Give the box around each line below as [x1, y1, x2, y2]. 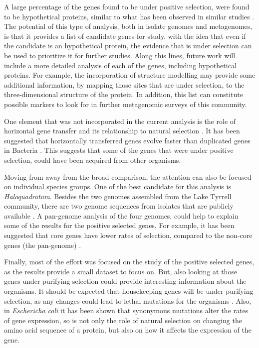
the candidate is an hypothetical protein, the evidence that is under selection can [4, 40, 252, 51]
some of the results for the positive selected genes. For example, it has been [4, 220, 235, 231]
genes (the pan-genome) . [4, 239, 81, 250]
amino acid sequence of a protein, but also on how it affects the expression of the [4, 325, 252, 335]
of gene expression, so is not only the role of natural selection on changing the [4, 315, 242, 325]
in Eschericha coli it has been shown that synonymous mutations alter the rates [4, 305, 249, 316]
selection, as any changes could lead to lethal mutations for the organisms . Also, [4, 295, 252, 306]
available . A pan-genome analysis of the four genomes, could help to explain [4, 210, 239, 221]
